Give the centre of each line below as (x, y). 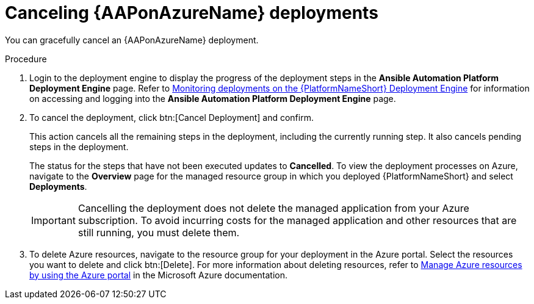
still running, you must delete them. (159, 232)
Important (53, 220)
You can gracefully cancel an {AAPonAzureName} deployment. (132, 40)
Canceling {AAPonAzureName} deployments (192, 13)
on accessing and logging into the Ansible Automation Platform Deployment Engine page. (213, 98)
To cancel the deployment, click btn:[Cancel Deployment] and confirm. (171, 117)
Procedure (26, 59)
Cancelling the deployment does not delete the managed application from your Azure (273, 208)
